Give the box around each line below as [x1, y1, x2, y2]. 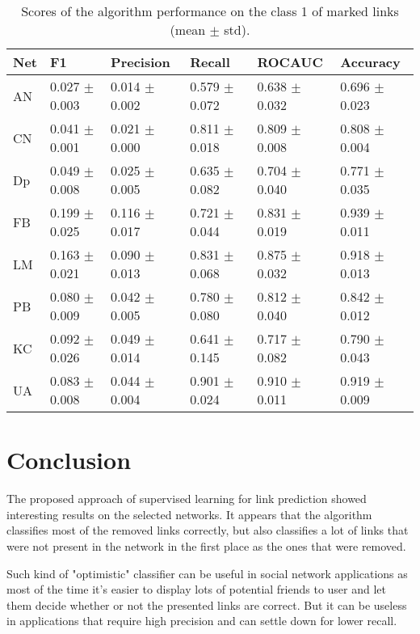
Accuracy [340, 53, 401, 71]
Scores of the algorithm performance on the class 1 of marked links [21, 2, 399, 20]
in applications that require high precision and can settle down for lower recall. [6, 612, 397, 629]
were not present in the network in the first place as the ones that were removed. [6, 537, 406, 554]
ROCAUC [257, 53, 323, 71]
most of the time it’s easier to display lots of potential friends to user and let [6, 581, 387, 598]
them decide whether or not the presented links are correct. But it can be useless [6, 596, 407, 613]
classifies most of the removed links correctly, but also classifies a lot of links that [6, 522, 409, 539]
